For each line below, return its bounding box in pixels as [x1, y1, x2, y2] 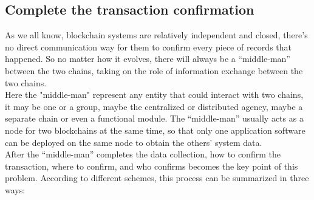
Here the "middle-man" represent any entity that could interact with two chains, [5, 88, 304, 101]
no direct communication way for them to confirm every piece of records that [5, 40, 292, 53]
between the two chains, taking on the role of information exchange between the [5, 64, 303, 77]
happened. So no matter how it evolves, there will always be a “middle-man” [5, 52, 290, 65]
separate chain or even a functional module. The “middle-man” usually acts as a [5, 112, 304, 125]
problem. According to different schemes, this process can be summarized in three [5, 171, 309, 184]
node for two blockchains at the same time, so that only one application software [5, 123, 305, 136]
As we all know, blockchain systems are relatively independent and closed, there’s [5, 29, 308, 41]
